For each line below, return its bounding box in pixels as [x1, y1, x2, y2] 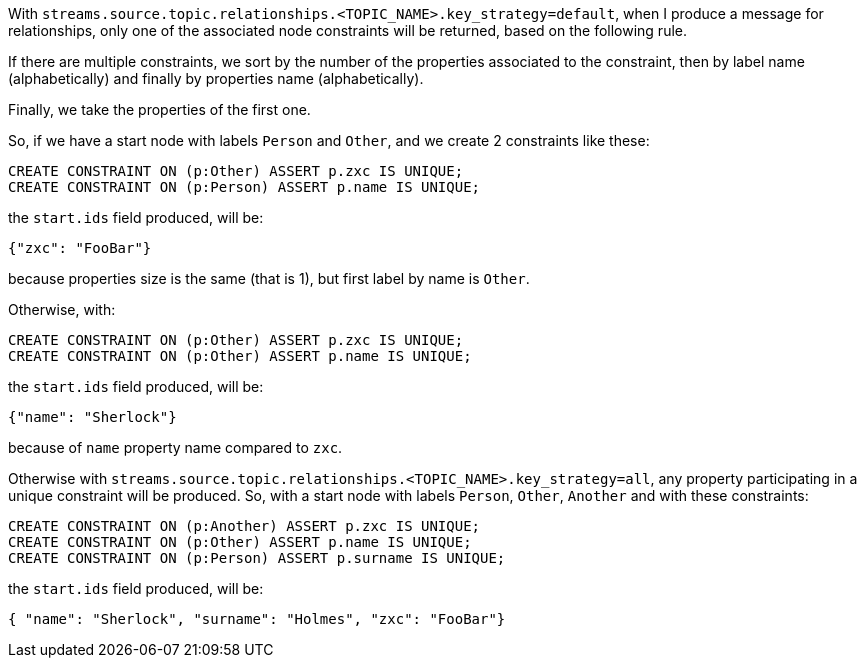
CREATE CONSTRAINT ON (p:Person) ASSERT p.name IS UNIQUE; [8, 179, 481, 195]
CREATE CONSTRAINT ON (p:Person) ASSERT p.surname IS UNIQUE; [8, 550, 506, 566]
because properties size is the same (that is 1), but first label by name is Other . [8, 270, 530, 287]
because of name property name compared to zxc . [8, 439, 343, 456]
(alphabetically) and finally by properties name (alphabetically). [8, 70, 424, 87]
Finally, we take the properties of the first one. [8, 101, 311, 118]
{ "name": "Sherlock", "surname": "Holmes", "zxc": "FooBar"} [8, 611, 506, 627]
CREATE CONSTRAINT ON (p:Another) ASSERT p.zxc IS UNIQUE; [8, 518, 481, 534]
